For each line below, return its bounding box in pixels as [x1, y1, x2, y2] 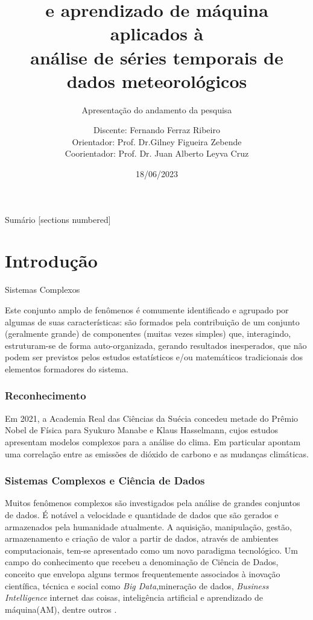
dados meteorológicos [66, 68, 247, 93]
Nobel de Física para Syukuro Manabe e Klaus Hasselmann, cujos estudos [5, 424, 279, 436]
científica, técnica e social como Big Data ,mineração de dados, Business [5, 579, 269, 592]
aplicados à [110, 21, 204, 46]
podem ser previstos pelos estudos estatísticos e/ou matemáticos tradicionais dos [5, 351, 303, 363]
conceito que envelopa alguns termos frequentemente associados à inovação [5, 567, 280, 580]
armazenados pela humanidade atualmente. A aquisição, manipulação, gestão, [5, 520, 292, 533]
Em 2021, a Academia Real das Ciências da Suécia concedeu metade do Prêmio [5, 412, 299, 424]
